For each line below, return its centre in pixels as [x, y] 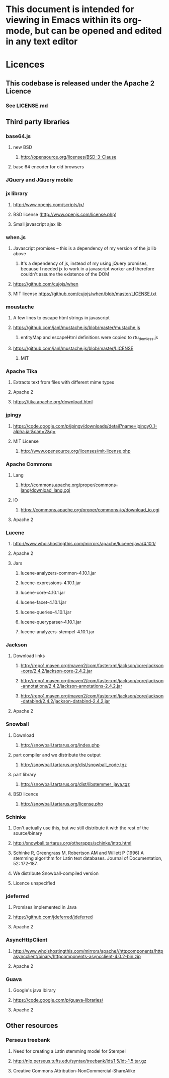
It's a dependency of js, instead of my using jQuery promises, [84, 263]
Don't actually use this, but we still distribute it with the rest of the [81, 828]
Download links [29, 656]
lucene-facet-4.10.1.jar [44, 602]
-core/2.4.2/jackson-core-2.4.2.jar [56, 671]
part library [25, 774]
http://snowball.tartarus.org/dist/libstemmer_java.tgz [75, 784]
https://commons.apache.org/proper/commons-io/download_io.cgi [90, 509]
